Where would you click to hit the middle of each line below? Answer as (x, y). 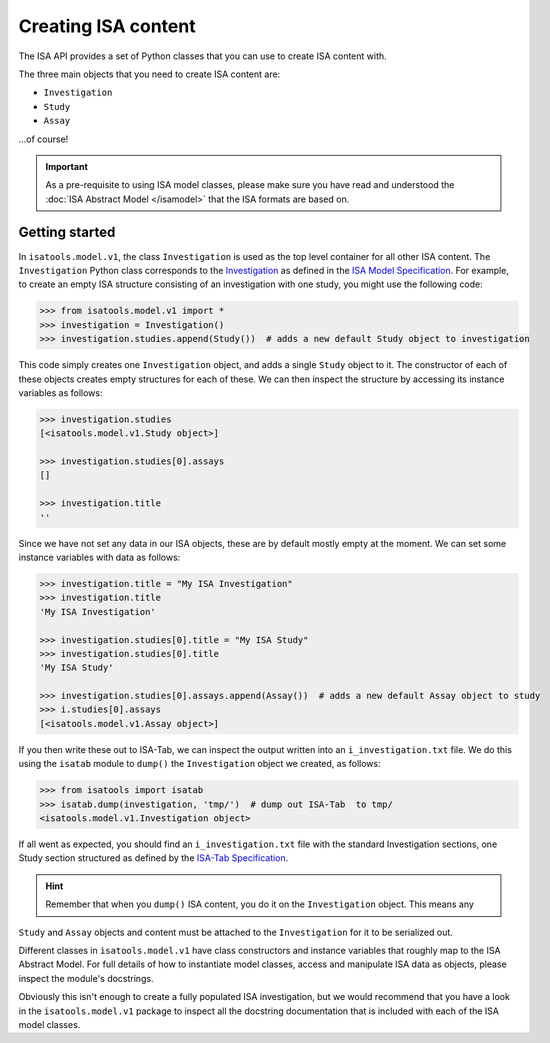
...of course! (43, 139)
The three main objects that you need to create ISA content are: (149, 74)
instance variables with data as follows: (99, 557)
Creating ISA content (107, 26)
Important (67, 166)
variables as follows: (60, 392)
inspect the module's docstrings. (86, 978)
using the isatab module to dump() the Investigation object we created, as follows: (199, 764)
